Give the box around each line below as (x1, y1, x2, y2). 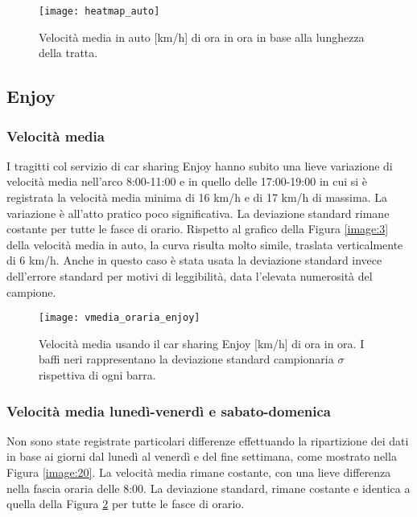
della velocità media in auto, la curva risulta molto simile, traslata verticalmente (6, 236, 403, 252)
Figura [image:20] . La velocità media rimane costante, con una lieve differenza (6, 464, 391, 481)
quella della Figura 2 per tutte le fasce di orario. (6, 495, 245, 512)
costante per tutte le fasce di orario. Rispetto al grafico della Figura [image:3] (6, 220, 389, 237)
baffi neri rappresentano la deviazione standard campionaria (39, 351, 334, 367)
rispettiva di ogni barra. (39, 367, 156, 384)
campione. (6, 283, 56, 300)
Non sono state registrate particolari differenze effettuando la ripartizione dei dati (6, 432, 409, 449)
